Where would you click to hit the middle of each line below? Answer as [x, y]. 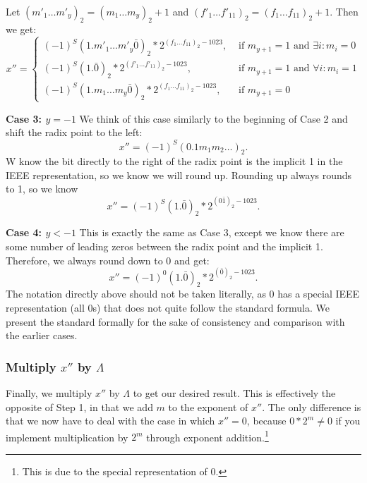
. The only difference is [312, 406]
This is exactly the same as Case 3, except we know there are [212, 232]
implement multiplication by [67, 437]
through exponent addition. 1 [207, 436]
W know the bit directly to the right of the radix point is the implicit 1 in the [174, 161]
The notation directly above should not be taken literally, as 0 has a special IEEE [183, 294]
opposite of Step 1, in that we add [79, 406]
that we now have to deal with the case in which [110, 421]
